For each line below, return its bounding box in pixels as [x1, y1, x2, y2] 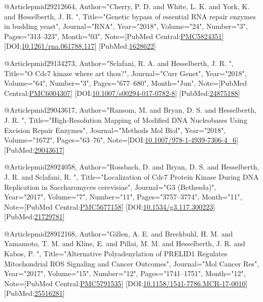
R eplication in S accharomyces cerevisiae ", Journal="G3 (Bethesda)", [4, 181, 216, 192]
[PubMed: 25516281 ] [4, 288, 65, 298]
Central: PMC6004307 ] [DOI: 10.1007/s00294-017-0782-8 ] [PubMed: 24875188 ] [4, 87, 240, 98]
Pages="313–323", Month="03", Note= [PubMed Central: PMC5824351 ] [4, 30, 224, 41]
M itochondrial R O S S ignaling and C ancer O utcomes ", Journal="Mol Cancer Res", [4, 258, 259, 269]
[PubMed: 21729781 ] [4, 211, 65, 222]
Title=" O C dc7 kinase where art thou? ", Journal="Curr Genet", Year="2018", [4, 68, 247, 78]
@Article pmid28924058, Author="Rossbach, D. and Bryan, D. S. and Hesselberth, [4, 161, 259, 172]
